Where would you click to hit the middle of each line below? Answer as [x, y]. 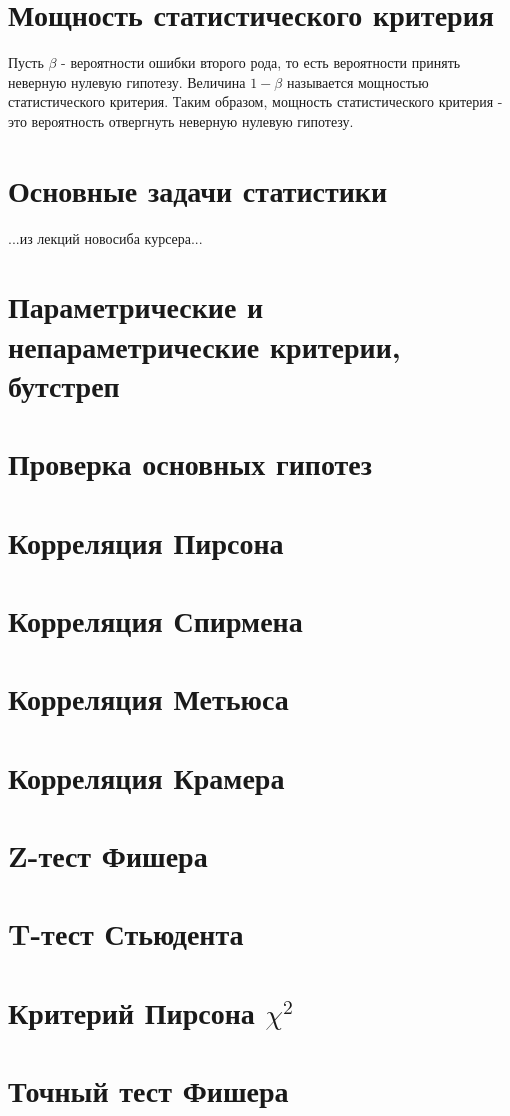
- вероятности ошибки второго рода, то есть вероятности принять [261, 62]
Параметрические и [136, 306]
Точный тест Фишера [148, 1090]
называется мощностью [357, 81]
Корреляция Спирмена [155, 619]
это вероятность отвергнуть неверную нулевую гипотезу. [181, 120]
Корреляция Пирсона [146, 541]
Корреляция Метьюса [148, 698]
